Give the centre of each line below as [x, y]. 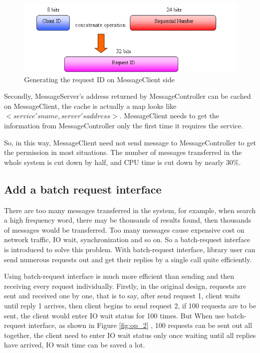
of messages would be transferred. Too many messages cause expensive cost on [124, 229]
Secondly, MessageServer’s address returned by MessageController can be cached [127, 96]
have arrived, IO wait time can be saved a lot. [75, 345]
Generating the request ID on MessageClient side [99, 79]
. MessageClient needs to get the [169, 116]
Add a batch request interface [83, 189]
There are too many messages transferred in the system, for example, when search [130, 210]
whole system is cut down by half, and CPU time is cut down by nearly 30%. [122, 162]
